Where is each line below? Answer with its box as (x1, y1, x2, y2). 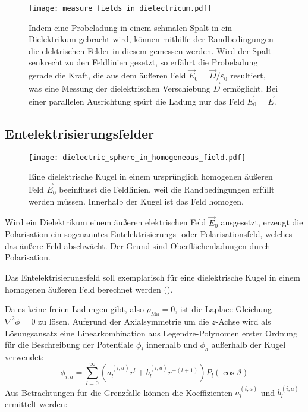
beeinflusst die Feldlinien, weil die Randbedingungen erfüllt (59, 183, 275, 196)
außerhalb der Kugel (211, 338, 286, 351)
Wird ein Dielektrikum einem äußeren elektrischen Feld (5, 216, 206, 228)
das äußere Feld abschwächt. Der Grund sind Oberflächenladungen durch (5, 239, 271, 251)
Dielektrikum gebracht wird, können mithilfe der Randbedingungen (29, 33, 274, 45)
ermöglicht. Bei (222, 82, 278, 95)
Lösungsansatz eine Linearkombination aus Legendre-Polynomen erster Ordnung (5, 326, 298, 339)
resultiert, (230, 69, 266, 81)
